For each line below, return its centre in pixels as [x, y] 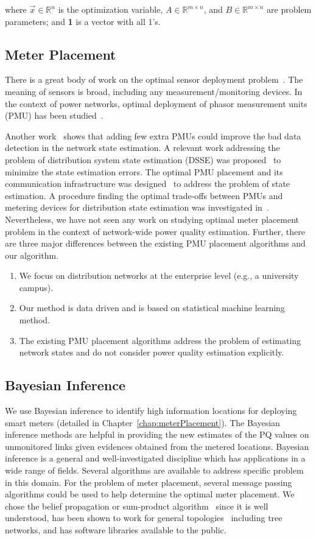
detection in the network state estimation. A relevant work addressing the [142, 148]
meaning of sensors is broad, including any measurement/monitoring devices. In [154, 91]
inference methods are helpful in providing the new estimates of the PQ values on [157, 434]
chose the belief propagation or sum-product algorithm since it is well [137, 506]
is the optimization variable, [111, 9]
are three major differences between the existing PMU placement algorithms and [155, 243]
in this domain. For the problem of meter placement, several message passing [149, 482]
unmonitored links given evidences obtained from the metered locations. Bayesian [157, 446]
